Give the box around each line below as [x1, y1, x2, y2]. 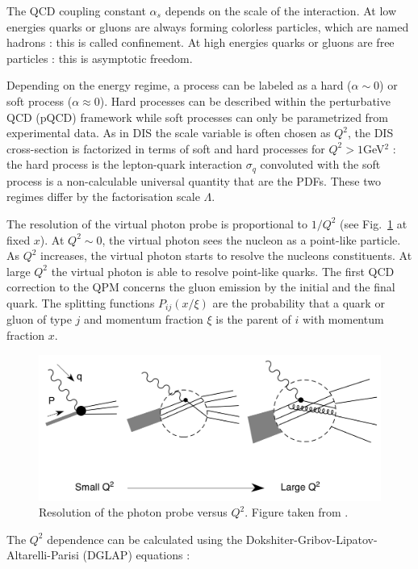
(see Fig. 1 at [340, 215, 408, 232]
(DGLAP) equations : [82, 546, 190, 563]
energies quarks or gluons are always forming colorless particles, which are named [6, 18, 409, 35]
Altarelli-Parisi [6, 546, 79, 563]
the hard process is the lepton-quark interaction [6, 156, 243, 173]
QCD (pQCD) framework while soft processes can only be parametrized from [6, 108, 389, 125]
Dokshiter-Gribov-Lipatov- [245, 530, 378, 547]
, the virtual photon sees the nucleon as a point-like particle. [102, 231, 401, 248]
